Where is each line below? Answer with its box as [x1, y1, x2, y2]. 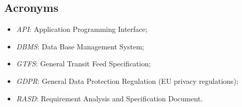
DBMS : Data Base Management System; [16, 41, 144, 51]
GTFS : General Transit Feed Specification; [16, 58, 151, 69]
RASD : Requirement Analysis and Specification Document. [16, 93, 203, 103]
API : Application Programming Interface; [16, 24, 147, 34]
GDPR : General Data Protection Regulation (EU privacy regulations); [16, 75, 238, 86]
